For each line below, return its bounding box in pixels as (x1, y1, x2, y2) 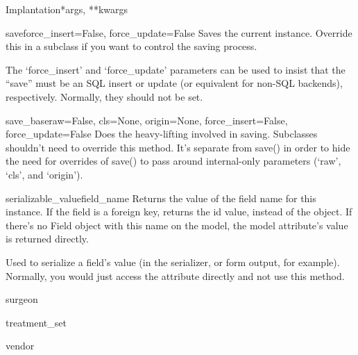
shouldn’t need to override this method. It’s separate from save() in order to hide (6, 140, 350, 154)
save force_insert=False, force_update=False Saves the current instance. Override (6, 25, 352, 40)
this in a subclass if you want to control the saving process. (6, 39, 257, 53)
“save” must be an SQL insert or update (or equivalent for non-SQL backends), (6, 76, 343, 90)
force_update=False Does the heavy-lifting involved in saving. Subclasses (6, 126, 318, 141)
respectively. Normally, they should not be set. (6, 89, 203, 104)
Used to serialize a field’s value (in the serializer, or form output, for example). (6, 254, 340, 269)
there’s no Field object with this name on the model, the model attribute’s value (6, 217, 348, 232)
